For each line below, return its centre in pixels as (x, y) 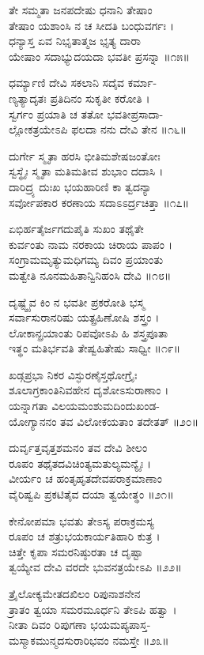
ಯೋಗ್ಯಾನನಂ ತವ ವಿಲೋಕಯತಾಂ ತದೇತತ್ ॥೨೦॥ (104, 421)
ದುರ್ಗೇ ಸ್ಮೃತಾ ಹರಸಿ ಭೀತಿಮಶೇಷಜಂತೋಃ (85, 155)
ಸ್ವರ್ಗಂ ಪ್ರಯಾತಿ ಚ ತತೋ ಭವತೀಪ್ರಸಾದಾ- (86, 113)
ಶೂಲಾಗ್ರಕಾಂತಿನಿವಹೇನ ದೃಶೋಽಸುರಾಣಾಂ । (89, 390)
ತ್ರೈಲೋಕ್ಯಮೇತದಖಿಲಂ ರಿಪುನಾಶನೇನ (75, 593)
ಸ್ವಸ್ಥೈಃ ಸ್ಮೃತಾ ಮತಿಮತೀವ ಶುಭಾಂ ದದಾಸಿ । (86, 171)
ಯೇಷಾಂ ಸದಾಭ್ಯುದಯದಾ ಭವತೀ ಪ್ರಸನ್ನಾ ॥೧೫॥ (99, 56)
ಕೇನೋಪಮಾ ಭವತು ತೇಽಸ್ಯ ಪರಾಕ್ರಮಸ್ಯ (81, 520)
